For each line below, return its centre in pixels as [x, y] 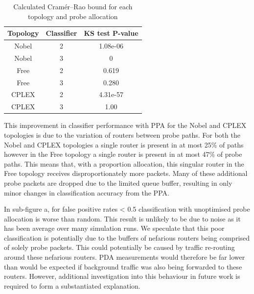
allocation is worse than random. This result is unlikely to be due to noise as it [122, 218]
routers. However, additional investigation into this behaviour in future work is [122, 276]
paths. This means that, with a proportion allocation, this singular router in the [124, 163]
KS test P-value [111, 33]
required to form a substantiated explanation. [72, 285]
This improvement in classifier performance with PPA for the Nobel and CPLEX [125, 125]
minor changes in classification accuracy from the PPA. [87, 192]
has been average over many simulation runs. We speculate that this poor [114, 228]
